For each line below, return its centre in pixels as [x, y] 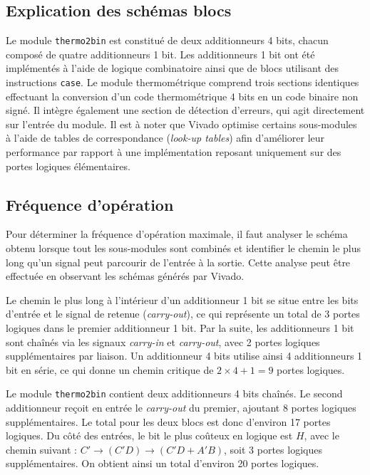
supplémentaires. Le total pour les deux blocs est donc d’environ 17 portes [168, 421]
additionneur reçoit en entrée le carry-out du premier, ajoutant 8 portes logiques [181, 408]
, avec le [322, 435]
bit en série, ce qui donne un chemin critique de [110, 369]
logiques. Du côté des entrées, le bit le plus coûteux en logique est [149, 435]
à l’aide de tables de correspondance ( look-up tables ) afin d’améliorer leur [165, 138]
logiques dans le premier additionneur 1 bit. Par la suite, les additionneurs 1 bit [180, 328]
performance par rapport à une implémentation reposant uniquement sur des [174, 152]
